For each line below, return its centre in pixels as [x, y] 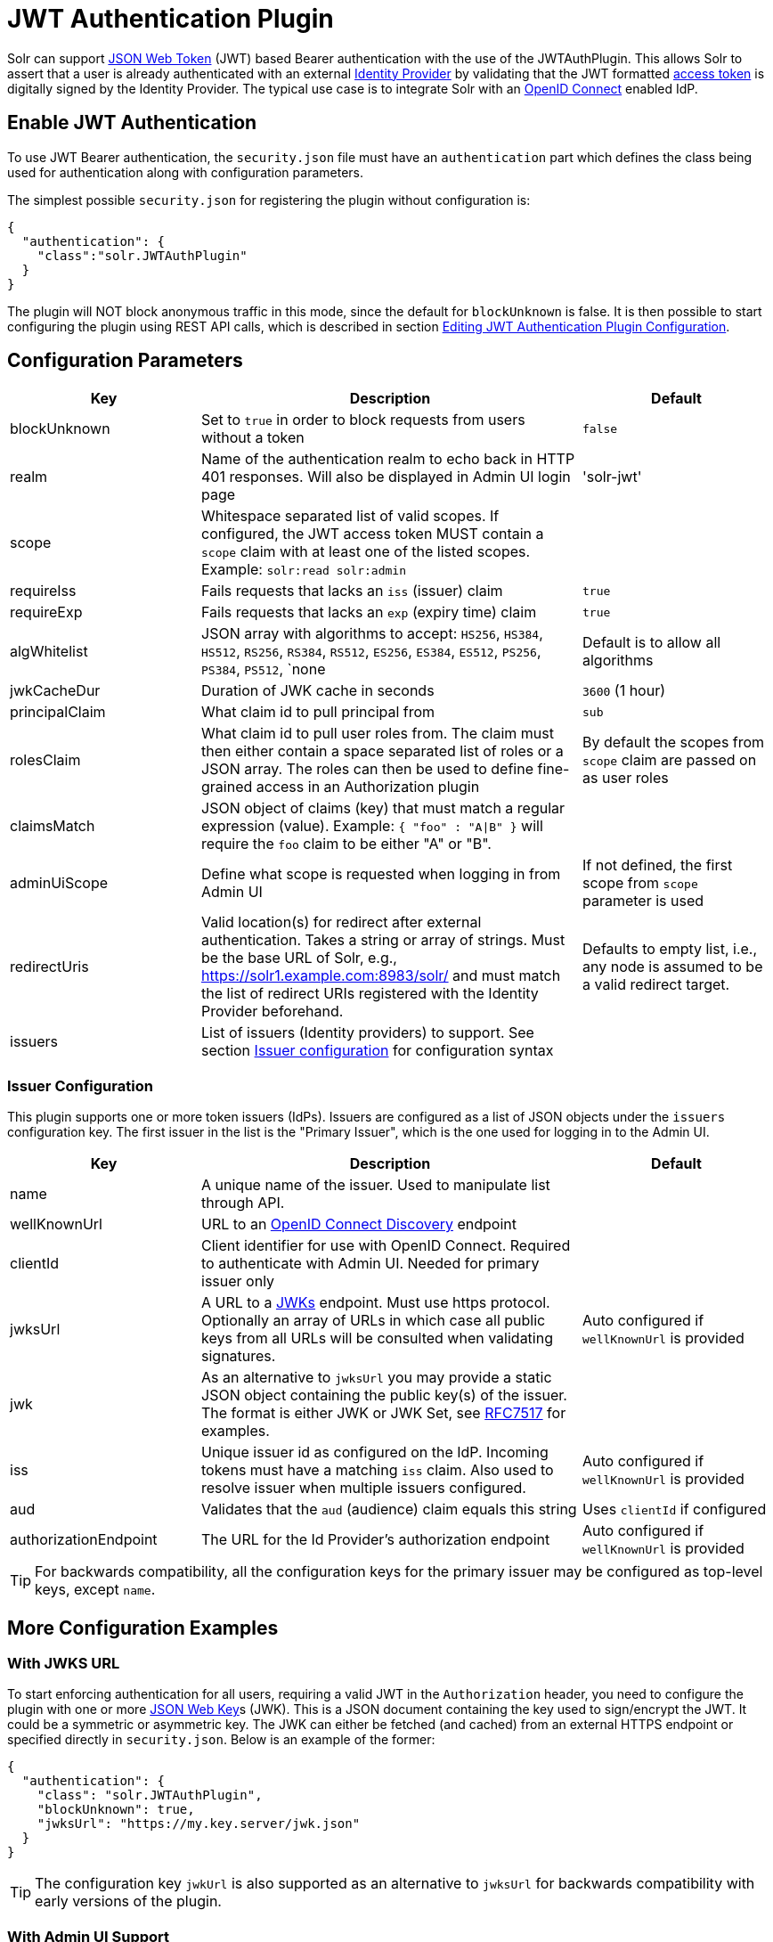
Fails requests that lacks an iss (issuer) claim [352, 591]
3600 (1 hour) [624, 691]
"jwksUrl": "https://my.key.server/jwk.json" [199, 1824]
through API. [243, 1203]
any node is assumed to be [673, 967]
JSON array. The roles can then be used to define [367, 769]
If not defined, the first [658, 865]
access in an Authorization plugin [368, 787]
